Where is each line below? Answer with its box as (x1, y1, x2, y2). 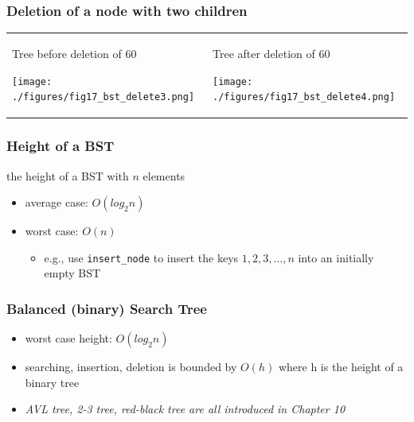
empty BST (44, 265, 101, 281)
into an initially (298, 249, 374, 265)
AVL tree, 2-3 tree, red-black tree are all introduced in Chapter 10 (25, 401, 346, 417)
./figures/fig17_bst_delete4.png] (213, 91, 396, 103)
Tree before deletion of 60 (12, 45, 137, 61)
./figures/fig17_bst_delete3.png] (12, 91, 195, 103)
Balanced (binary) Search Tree (6, 298, 207, 318)
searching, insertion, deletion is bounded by (25, 358, 237, 375)
